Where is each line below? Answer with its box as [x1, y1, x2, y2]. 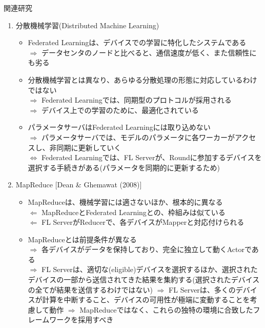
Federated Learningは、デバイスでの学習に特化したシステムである [28, 37, 247, 48]
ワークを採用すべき [49, 314, 114, 325]
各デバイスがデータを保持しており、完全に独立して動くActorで [41, 244, 252, 255]
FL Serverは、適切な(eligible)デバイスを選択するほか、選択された [41, 264, 258, 275]
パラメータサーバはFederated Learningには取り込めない [28, 122, 211, 132]
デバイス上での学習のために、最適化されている [41, 104, 199, 115]
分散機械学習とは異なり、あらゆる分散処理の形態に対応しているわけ [28, 74, 257, 85]
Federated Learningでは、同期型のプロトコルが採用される [41, 94, 232, 105]
